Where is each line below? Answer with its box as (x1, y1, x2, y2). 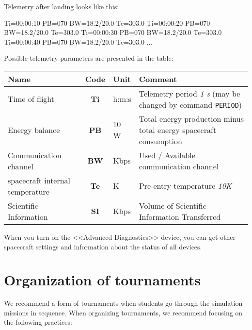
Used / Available (139, 149, 195, 161)
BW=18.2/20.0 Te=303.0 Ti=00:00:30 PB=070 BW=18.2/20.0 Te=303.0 (4, 27, 222, 37)
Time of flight (8, 93, 55, 105)
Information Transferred (139, 211, 221, 222)
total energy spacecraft (139, 124, 217, 135)
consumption (139, 135, 182, 147)
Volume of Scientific (139, 199, 206, 211)
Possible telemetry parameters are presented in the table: (4, 53, 173, 63)
